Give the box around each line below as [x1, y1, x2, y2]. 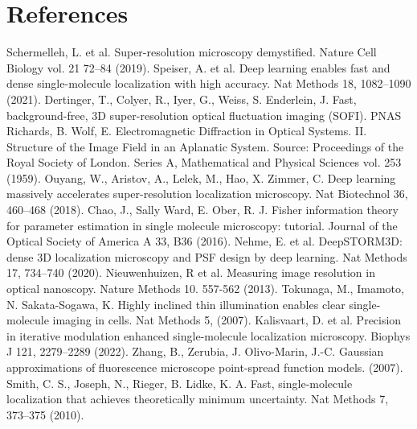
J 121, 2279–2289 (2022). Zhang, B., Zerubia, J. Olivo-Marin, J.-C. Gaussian [6, 343, 384, 360]
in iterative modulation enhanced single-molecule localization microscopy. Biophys [6, 327, 411, 344]
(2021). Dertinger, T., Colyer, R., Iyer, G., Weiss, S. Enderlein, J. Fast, [6, 90, 357, 107]
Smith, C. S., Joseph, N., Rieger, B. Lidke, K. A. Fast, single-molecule [6, 374, 353, 391]
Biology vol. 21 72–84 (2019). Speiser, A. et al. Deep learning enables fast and [6, 59, 390, 76]
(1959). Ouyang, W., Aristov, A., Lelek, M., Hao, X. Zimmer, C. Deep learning [6, 169, 396, 186]
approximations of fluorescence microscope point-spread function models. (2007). [6, 359, 403, 375]
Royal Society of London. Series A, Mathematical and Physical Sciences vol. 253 [6, 154, 402, 171]
